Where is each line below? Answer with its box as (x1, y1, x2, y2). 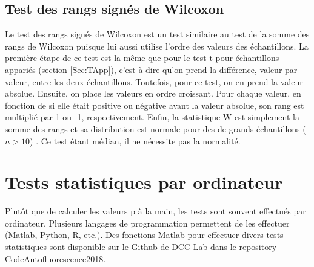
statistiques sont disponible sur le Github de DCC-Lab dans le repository (5, 240, 277, 253)
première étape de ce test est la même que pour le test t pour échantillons (5, 51, 279, 64)
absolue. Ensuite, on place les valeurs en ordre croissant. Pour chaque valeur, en (5, 87, 301, 100)
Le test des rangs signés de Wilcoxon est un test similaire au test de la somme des (5, 28, 310, 40)
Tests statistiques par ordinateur (5, 170, 283, 195)
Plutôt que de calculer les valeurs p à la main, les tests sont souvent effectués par (5, 205, 306, 217)
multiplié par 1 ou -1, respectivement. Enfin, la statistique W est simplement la (5, 111, 299, 123)
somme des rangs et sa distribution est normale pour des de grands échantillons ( (5, 122, 306, 135)
